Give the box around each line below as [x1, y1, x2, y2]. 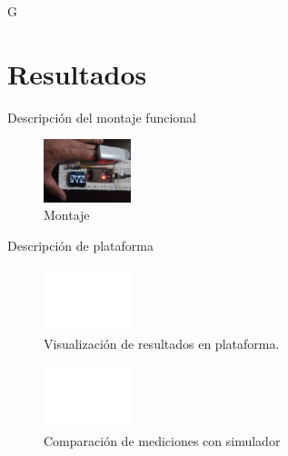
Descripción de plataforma [7, 235, 154, 254]
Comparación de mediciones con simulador [44, 431, 281, 451]
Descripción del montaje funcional [7, 107, 196, 126]
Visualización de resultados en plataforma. [44, 333, 280, 352]
